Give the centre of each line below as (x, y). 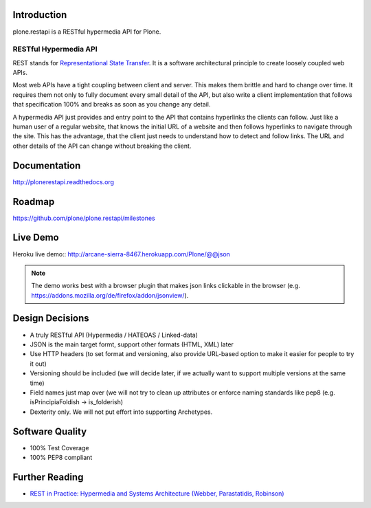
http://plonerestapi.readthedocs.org (64, 181)
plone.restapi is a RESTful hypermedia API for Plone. (87, 32)
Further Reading (48, 477)
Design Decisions (51, 319)
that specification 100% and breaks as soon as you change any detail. (112, 104)
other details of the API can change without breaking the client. (102, 146)
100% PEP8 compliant (61, 457)
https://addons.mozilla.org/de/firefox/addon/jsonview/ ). (110, 295)
